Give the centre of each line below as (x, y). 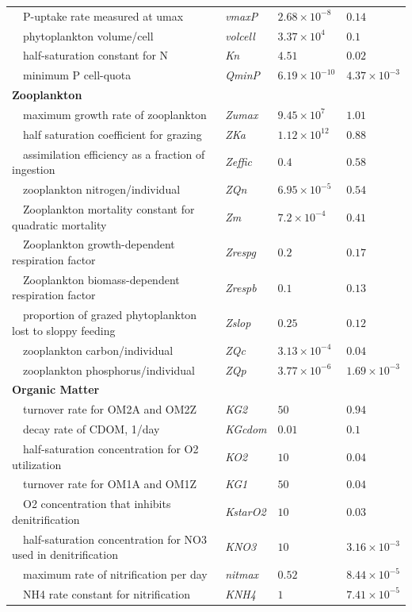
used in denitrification (65, 554)
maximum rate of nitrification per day (115, 574)
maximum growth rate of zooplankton (114, 114)
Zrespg (240, 252)
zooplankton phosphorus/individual (109, 370)
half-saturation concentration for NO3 (115, 539)
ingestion (34, 169)
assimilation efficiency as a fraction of (114, 154)
